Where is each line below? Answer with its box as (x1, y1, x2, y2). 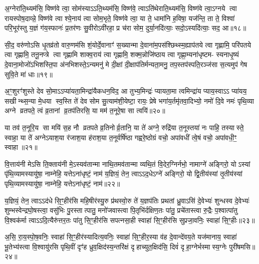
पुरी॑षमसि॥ (229, 241, 255, 251)
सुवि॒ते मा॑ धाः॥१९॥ (5, 69, 53, 79)
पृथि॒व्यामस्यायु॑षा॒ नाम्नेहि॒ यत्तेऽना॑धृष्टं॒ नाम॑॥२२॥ (5, 178, 120, 188)
